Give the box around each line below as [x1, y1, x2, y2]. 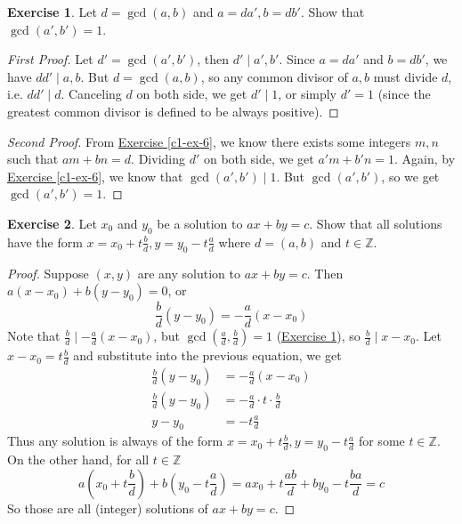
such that [7, 149, 59, 168]
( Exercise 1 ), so [276, 326, 361, 345]
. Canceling [61, 85, 122, 103]
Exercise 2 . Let [7, 214, 97, 232]
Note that [7, 326, 61, 345]
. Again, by [394, 149, 456, 168]
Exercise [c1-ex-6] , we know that [7, 166, 183, 185]
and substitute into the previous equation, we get [73, 346, 342, 365]
